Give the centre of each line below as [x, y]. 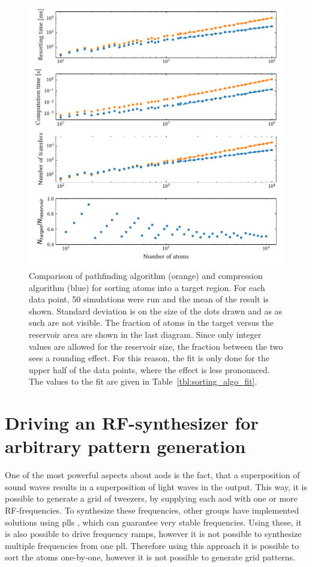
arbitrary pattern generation [125, 446]
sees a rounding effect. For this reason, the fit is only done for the [149, 358]
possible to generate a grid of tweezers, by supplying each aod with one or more [151, 498]
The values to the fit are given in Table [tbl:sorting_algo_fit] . [143, 381]
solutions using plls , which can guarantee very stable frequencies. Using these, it [153, 522]
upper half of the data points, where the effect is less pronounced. [149, 369]
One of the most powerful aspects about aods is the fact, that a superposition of [152, 475]
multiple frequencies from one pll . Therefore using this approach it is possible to [152, 545]
